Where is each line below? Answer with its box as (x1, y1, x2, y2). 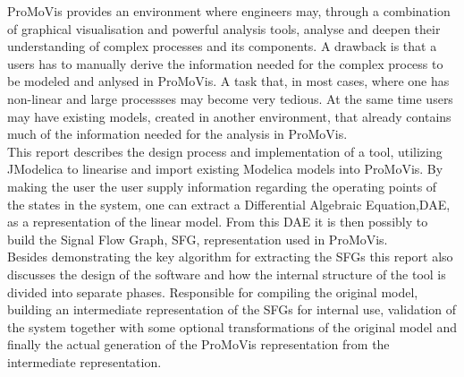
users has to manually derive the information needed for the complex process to (7, 54, 443, 73)
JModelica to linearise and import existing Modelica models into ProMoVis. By (7, 159, 443, 178)
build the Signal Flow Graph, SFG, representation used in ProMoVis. (7, 229, 388, 248)
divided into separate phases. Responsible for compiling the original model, (7, 282, 418, 301)
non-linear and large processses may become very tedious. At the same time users (7, 89, 453, 107)
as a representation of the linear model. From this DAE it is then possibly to (7, 212, 428, 231)
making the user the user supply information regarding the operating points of (7, 176, 437, 195)
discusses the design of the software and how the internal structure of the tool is (7, 264, 446, 283)
